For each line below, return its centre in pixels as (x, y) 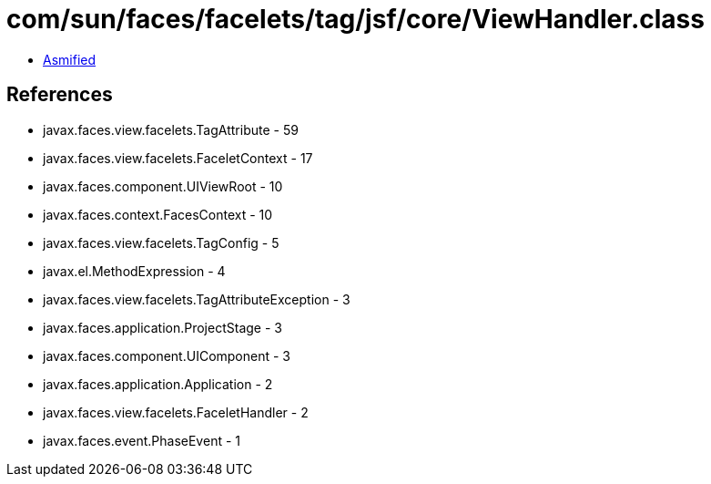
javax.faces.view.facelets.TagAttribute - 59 (171, 129)
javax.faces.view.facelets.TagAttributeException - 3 (197, 299)
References (60, 95)
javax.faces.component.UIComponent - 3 (167, 355)
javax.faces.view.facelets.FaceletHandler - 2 (176, 412)
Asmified (70, 59)
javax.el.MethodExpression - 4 (134, 271)
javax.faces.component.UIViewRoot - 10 (163, 186)
